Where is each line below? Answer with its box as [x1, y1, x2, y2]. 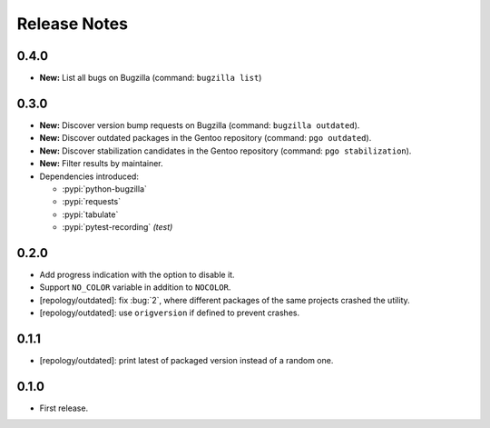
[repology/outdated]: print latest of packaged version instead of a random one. [39, 355, 334, 366]
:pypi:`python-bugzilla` [62, 183, 147, 194]
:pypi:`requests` [62, 196, 122, 207]
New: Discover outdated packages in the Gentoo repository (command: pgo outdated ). [39, 133, 372, 144]
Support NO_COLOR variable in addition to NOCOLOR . [39, 282, 231, 293]
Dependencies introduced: [39, 171, 140, 182]
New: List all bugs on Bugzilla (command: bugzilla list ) [39, 73, 262, 84]
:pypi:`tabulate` [62, 209, 119, 220]
